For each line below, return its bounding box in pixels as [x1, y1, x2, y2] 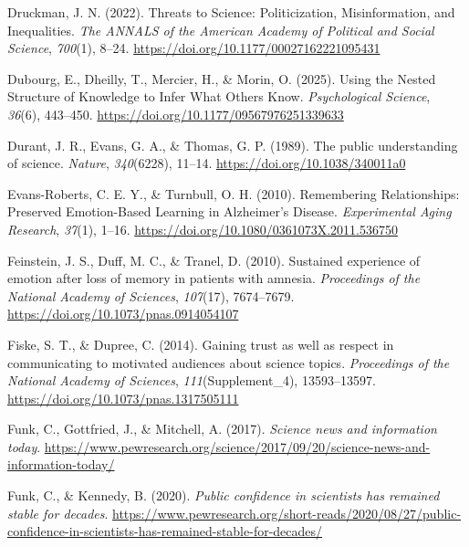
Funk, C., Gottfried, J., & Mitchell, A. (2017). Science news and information [7, 419, 437, 438]
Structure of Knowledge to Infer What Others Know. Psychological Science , [7, 87, 431, 106]
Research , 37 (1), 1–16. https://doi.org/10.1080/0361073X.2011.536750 [7, 219, 398, 238]
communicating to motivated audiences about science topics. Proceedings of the [7, 352, 450, 372]
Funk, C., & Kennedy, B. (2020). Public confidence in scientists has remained [7, 486, 440, 505]
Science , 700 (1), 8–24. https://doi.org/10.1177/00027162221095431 [7, 38, 380, 58]
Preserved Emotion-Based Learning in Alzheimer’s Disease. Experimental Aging [7, 202, 452, 221]
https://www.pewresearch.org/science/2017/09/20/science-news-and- [44, 437, 431, 456]
